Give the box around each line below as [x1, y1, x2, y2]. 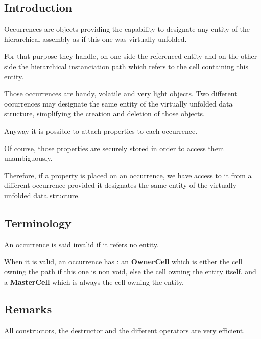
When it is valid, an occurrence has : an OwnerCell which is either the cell [4, 256, 243, 267]
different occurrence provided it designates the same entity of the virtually [4, 180, 237, 190]
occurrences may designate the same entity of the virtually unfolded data [4, 98, 233, 109]
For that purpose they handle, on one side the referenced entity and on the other [4, 51, 257, 61]
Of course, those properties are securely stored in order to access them [4, 142, 224, 153]
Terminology [4, 215, 72, 230]
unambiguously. [4, 153, 53, 163]
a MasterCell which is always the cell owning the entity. [4, 276, 184, 287]
